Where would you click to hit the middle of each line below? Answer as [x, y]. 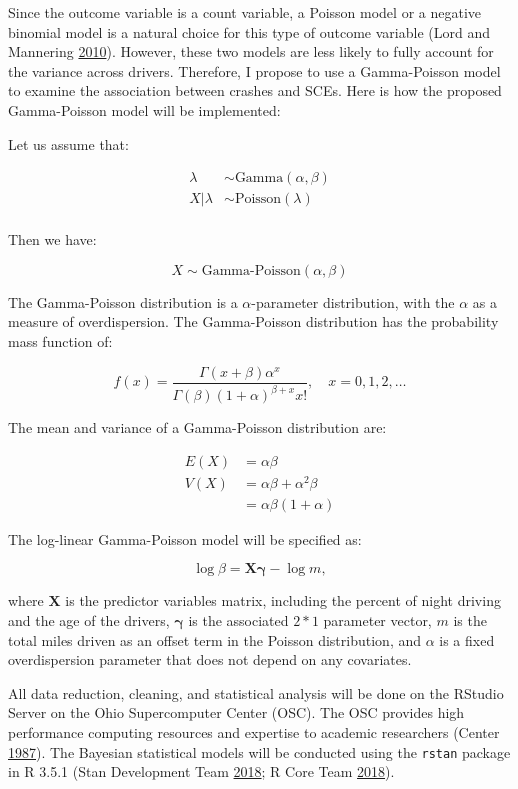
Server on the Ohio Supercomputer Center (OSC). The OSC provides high [236, 712]
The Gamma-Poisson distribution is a [123, 301]
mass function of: [60, 341]
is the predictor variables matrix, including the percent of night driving [283, 600]
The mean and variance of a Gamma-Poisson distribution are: [197, 427]
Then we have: [52, 239]
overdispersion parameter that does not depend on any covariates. [210, 659]
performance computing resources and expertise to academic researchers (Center [254, 731]
